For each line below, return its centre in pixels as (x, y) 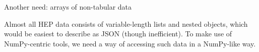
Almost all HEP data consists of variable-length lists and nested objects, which (126, 23)
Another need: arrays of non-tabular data (68, 7)
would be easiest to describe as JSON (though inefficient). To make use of (118, 34)
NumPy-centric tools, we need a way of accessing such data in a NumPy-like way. (130, 43)
